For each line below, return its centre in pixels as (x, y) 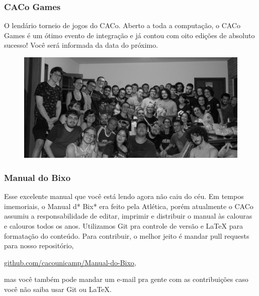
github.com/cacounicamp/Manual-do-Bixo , (70, 262)
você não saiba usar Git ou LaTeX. (58, 289)
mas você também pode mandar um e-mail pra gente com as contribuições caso (126, 279)
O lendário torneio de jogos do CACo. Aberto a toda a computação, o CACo (122, 25)
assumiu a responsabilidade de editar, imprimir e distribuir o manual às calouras (128, 216)
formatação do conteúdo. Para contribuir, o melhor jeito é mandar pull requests (127, 235)
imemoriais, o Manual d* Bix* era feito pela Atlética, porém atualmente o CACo (129, 206)
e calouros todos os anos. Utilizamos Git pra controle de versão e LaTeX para (123, 226)
